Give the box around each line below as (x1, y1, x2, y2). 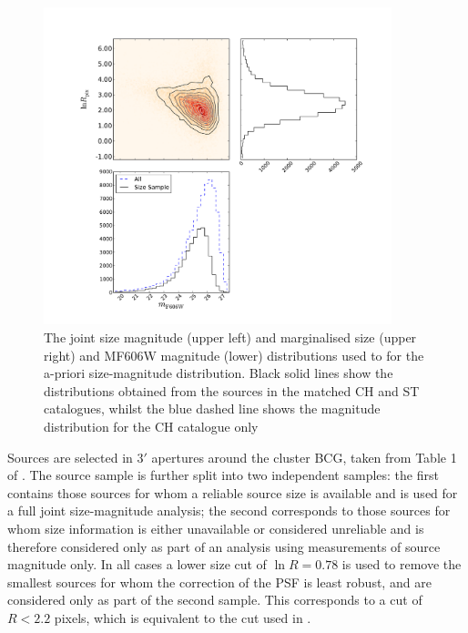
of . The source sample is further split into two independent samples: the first (7, 465, 439, 485)
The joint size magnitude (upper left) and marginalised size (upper (44, 328, 417, 347)
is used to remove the (341, 555, 462, 574)
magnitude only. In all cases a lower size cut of (7, 555, 267, 574)
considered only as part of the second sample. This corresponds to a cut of (7, 590, 422, 609)
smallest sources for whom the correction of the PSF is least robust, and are (7, 572, 432, 591)
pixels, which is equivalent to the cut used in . (54, 607, 311, 627)
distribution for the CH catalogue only (44, 416, 259, 435)
